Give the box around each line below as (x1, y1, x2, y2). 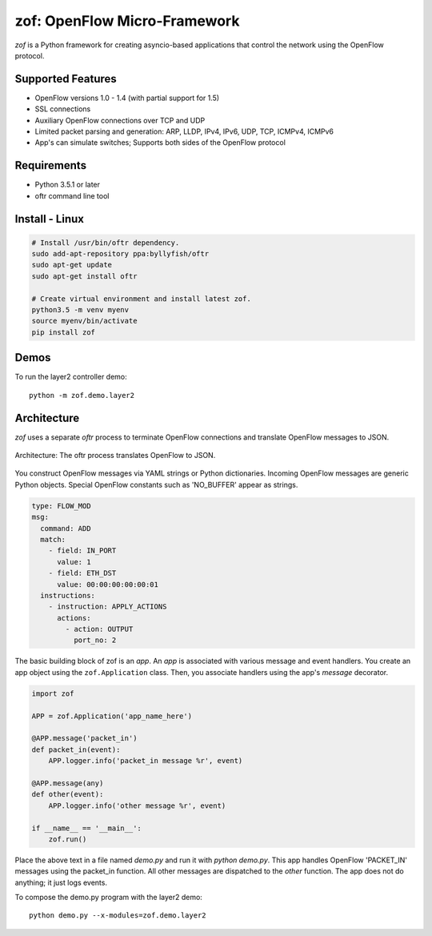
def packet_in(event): (31, 745, 121, 754)
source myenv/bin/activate (31, 316, 138, 326)
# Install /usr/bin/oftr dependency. (31, 238, 180, 247)
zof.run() (48, 834, 87, 844)
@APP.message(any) (31, 778, 104, 788)
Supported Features (14, 72, 118, 86)
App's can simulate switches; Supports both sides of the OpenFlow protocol (34, 138, 286, 147)
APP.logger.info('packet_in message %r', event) (48, 757, 243, 765)
